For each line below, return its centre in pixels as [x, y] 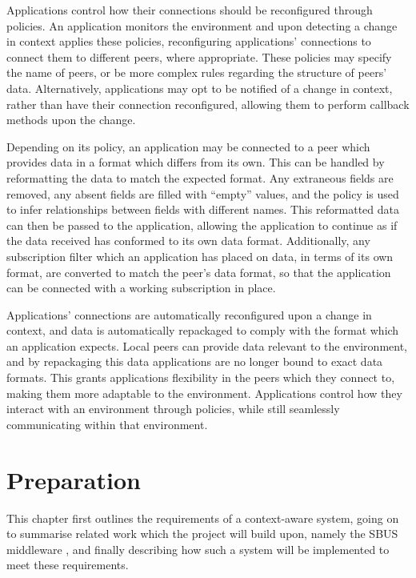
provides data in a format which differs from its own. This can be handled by [196, 162]
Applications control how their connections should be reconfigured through [190, 10]
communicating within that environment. [107, 424]
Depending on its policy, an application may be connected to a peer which [188, 146]
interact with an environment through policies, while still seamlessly [173, 409]
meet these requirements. [68, 565]
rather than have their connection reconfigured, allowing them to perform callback [208, 104]
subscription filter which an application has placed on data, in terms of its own [200, 256]
